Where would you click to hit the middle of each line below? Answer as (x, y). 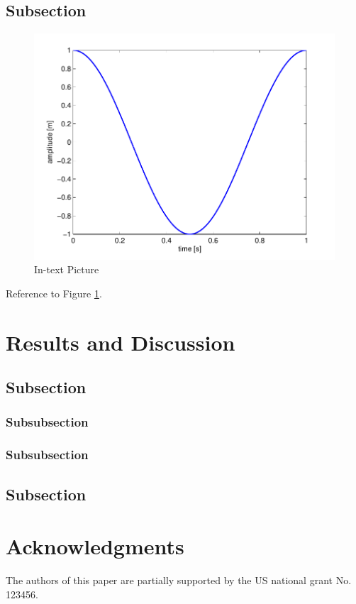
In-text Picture (67, 269)
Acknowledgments (95, 546)
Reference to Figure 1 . (54, 293)
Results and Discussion (121, 342)
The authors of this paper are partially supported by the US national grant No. (179, 580)
